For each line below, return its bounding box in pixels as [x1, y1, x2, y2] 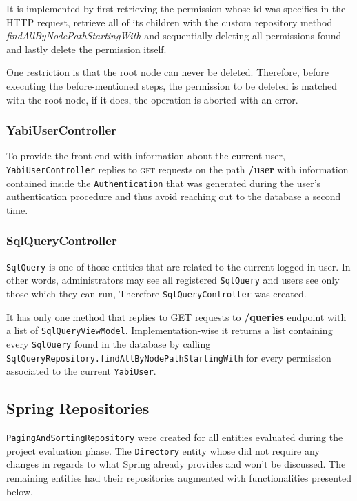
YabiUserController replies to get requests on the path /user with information [6, 161, 349, 176]
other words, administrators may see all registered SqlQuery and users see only [6, 273, 340, 287]
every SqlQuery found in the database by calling [6, 336, 211, 351]
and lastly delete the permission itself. [6, 41, 167, 56]
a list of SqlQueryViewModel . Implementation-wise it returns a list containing [6, 323, 333, 337]
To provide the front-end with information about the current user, [6, 148, 285, 163]
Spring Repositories [6, 397, 150, 419]
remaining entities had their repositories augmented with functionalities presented [6, 470, 352, 484]
